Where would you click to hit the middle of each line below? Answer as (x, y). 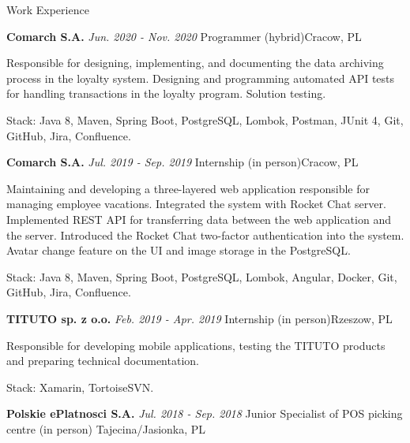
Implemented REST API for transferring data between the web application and (199, 219)
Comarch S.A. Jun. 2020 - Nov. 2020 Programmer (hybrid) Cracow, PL (184, 36)
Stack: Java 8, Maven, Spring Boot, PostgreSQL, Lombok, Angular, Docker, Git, (202, 276)
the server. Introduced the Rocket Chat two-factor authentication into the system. (205, 235)
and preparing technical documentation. (103, 361)
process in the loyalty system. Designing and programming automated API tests (201, 78)
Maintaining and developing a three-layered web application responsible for (188, 188)
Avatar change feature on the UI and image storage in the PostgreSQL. (179, 250)
